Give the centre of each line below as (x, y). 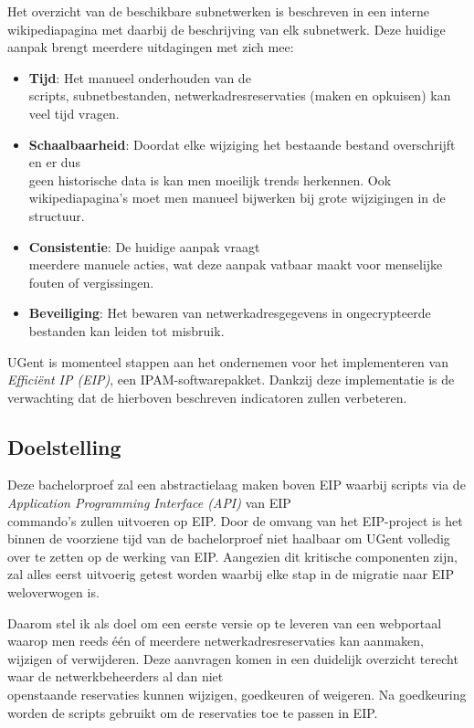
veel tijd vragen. (74, 113)
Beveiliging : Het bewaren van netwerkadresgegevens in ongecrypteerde (230, 313)
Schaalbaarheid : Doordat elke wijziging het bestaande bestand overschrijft (242, 144)
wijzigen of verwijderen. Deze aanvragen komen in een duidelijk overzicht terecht (233, 658)
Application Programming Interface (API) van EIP (149, 503)
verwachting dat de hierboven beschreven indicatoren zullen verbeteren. (207, 397)
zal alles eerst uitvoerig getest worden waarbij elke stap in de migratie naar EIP (231, 574)
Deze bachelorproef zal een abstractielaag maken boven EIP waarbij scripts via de (237, 485)
